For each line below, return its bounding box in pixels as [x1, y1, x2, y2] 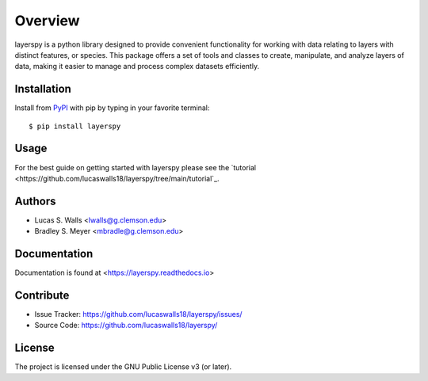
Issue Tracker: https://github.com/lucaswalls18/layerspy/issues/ [34, 310, 243, 319]
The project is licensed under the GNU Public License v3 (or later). [14, 362, 232, 371]
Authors [14, 194, 56, 208]
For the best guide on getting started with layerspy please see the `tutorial [14, 162, 257, 172]
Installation [14, 82, 71, 96]
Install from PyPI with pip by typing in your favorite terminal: [14, 103, 210, 112]
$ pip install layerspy [29, 121, 121, 131]
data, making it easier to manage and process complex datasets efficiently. [14, 62, 260, 71]
